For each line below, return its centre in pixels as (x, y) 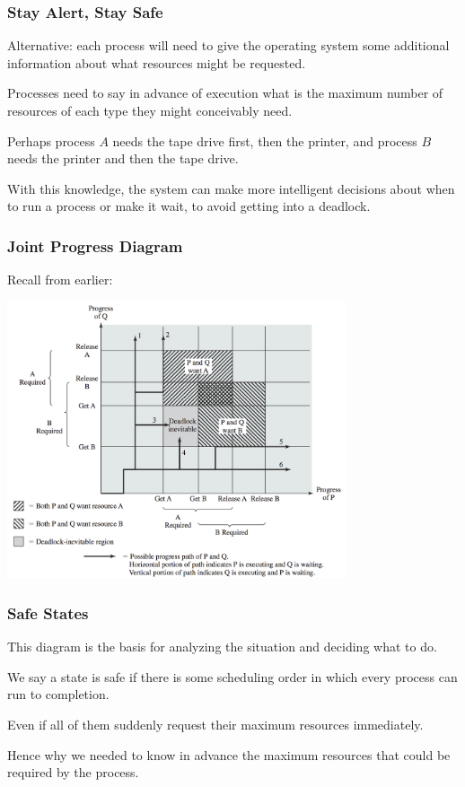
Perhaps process (51, 140)
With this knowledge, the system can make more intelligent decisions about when (231, 188)
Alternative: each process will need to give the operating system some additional (228, 45)
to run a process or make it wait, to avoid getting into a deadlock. (189, 206)
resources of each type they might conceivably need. (150, 110)
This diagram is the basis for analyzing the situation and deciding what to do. (222, 647)
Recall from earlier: (60, 280)
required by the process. (73, 772)
